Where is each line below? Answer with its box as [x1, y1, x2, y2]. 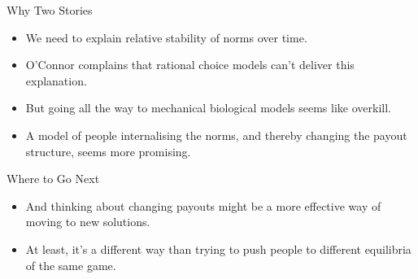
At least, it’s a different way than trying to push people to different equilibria [25, 240, 411, 257]
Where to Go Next [7, 170, 100, 187]
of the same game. [25, 256, 116, 273]
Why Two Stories [7, 2, 93, 18]
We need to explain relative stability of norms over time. [25, 28, 307, 46]
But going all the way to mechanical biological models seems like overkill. [25, 99, 391, 116]
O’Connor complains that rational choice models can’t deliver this [25, 56, 355, 73]
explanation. [25, 72, 87, 89]
